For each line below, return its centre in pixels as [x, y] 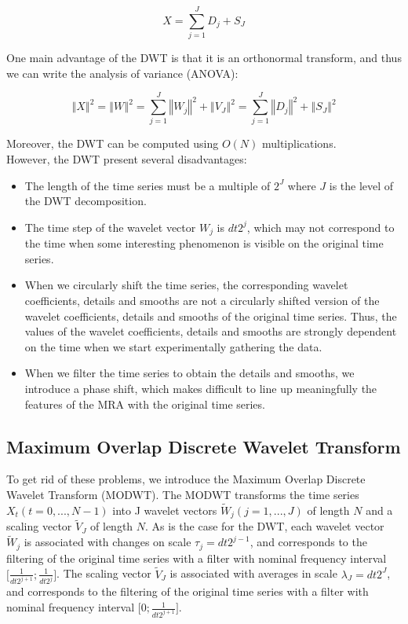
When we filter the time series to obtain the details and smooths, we [189, 373]
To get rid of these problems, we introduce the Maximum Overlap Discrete [186, 479]
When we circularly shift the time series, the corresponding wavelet [186, 285]
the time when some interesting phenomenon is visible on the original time [204, 243]
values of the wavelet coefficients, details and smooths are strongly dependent [211, 331]
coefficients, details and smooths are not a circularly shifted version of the [202, 301]
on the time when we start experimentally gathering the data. [173, 346]
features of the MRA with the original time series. [145, 404]
